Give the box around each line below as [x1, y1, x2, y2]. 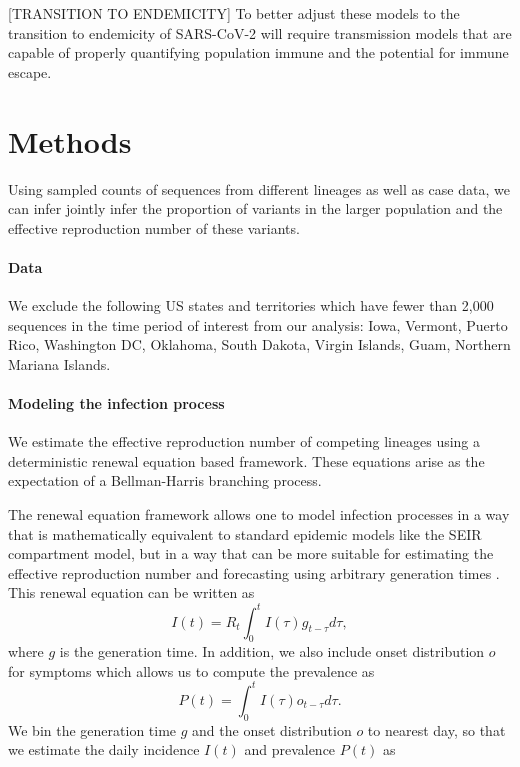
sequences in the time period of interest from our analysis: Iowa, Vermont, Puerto [8, 314, 508, 335]
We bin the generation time [8, 719, 177, 740]
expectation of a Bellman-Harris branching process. [8, 470, 322, 491]
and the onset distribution [192, 719, 352, 740]
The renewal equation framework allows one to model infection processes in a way [8, 504, 510, 525]
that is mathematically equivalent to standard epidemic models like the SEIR [8, 523, 482, 544]
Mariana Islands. [8, 353, 111, 374]
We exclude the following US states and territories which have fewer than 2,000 [8, 295, 494, 316]
